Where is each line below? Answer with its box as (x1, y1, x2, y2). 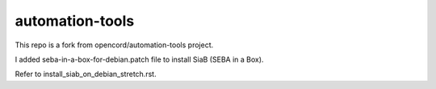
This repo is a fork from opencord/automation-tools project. (15, 40, 214, 50)
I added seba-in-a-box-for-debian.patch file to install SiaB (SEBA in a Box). (15, 55, 264, 64)
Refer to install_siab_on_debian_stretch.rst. (15, 69, 157, 79)
